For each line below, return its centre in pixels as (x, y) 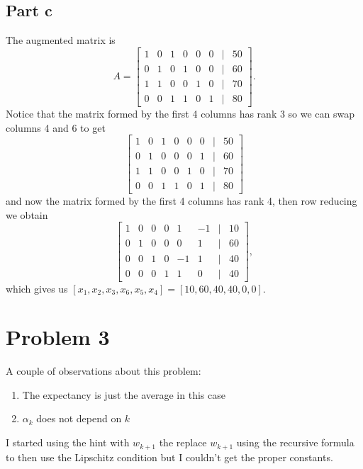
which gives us (37, 288)
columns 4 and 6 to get (56, 127)
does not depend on (79, 418)
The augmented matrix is (61, 40)
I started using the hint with (68, 442)
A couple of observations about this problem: (104, 371)
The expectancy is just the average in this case (124, 394)
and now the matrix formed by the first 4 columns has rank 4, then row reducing (181, 201)
